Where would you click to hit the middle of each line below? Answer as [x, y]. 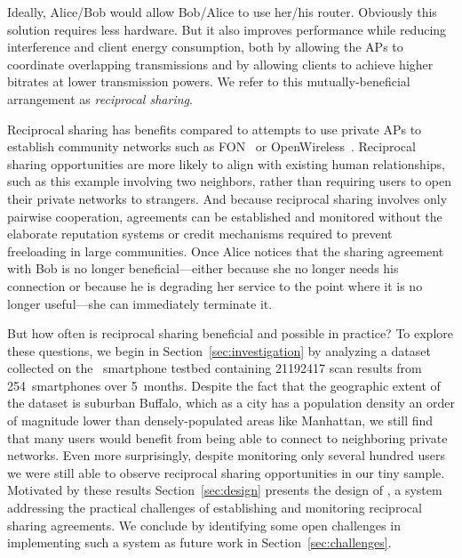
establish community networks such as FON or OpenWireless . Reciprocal [211, 146]
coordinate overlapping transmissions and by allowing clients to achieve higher [220, 64]
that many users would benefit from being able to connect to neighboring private [227, 437]
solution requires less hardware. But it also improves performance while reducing [227, 29]
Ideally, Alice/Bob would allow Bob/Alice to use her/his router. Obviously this [222, 12]
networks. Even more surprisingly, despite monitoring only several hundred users [227, 455]
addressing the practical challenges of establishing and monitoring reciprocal [215, 508]
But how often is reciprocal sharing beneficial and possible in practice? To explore [230, 333]
